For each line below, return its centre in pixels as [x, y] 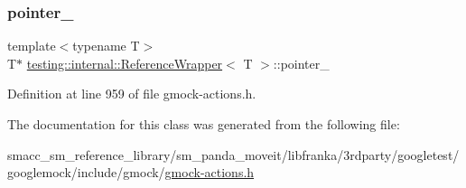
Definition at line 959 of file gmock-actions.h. [132, 94]
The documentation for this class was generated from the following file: [204, 124]
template [32, 46]
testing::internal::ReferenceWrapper [125, 63]
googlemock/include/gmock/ [86, 172]
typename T [106, 46]
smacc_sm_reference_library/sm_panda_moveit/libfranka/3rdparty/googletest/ [233, 154]
